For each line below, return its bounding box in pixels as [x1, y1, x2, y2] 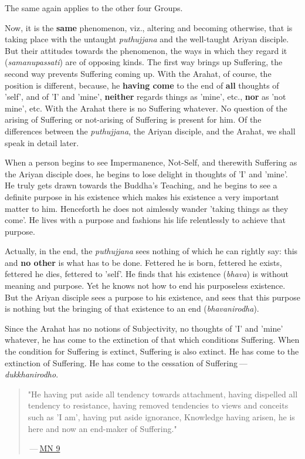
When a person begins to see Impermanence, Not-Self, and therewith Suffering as [5, 156, 297, 168]
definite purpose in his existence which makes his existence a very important [5, 190, 279, 203]
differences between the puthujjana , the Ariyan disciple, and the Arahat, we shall [5, 124, 296, 137]
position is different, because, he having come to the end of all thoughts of [5, 79, 279, 91]
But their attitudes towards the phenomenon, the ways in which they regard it [5, 44, 287, 56]
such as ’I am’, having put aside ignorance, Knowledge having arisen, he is [28, 411, 295, 423]
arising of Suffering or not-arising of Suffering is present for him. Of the [5, 113, 262, 126]
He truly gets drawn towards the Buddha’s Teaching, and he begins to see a [5, 179, 277, 191]
